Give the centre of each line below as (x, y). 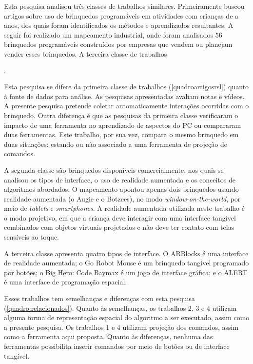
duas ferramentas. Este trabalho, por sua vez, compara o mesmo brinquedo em (121, 134)
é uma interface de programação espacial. (66, 282)
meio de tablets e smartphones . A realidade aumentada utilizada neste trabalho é (124, 208)
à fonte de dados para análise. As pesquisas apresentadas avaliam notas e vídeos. (124, 96)
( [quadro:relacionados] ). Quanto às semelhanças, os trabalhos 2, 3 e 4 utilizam (120, 308)
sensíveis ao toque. (31, 237)
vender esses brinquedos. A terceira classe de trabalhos (86, 53)
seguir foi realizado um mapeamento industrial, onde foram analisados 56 (113, 34)
